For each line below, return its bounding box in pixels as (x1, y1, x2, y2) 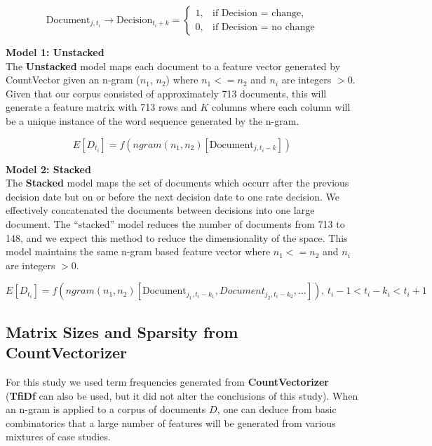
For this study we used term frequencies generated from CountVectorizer (6, 374, 329, 388)
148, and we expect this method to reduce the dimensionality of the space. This (6, 230, 348, 245)
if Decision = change (212, 8, 302, 19)
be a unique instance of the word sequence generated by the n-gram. (6, 113, 299, 128)
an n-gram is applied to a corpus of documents (6, 402, 206, 417)
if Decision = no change (212, 22, 315, 32)
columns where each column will (212, 100, 351, 114)
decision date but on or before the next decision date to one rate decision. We (6, 189, 339, 203)
